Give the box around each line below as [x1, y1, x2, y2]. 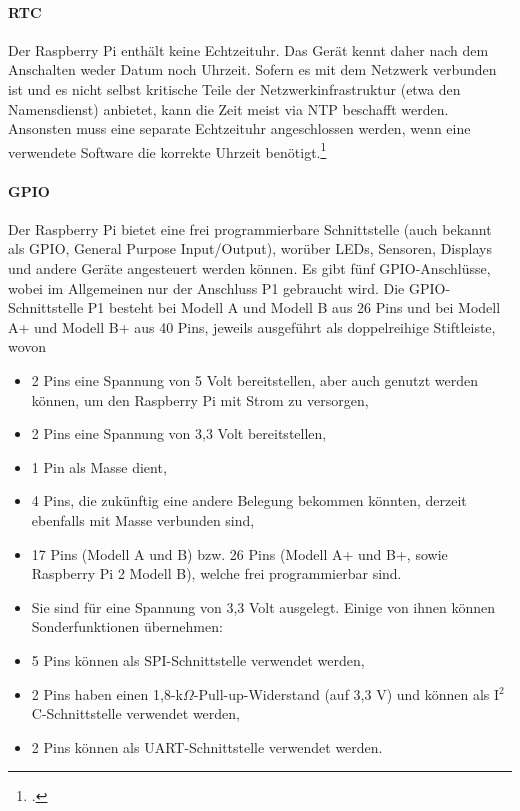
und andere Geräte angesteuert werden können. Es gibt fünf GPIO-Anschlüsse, [8, 258, 491, 278]
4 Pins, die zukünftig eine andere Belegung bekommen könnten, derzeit [31, 490, 467, 511]
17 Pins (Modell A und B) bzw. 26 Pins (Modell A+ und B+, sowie [31, 543, 448, 564]
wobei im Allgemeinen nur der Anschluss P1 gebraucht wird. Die [8, 277, 405, 298]
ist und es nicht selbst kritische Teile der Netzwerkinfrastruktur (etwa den [8, 78, 461, 99]
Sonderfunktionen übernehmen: [31, 616, 223, 637]
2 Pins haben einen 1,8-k [31, 683, 183, 704]
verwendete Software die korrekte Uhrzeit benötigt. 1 [8, 138, 327, 162]
